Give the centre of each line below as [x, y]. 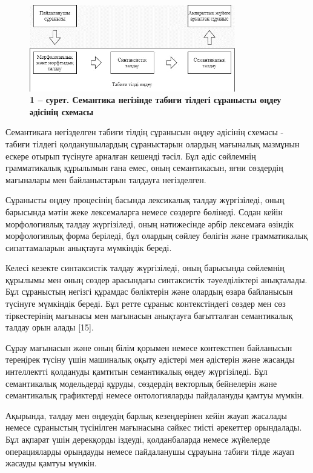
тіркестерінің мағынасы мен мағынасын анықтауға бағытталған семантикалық [149, 315]
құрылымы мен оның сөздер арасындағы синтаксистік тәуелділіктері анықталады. [156, 279]
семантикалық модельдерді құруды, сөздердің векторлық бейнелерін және [141, 383]
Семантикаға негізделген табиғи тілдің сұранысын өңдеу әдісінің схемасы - [145, 132]
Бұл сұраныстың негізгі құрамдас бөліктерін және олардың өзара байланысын [149, 291]
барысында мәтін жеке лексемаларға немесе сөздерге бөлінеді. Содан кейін [144, 211]
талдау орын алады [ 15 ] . [50, 327]
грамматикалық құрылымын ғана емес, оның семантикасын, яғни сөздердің [144, 168]
